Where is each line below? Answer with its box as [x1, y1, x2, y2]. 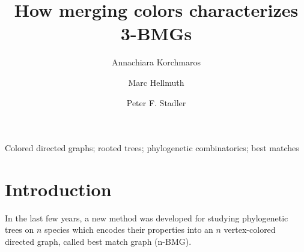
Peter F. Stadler [126, 96, 186, 109]
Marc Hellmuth [128, 76, 184, 88]
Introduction [5, 176, 112, 201]
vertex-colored [223, 223, 276, 236]
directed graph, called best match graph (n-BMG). [5, 235, 192, 247]
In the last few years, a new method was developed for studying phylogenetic [5, 211, 288, 224]
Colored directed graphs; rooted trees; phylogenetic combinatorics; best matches [5, 142, 299, 154]
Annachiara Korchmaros [112, 56, 201, 68]
